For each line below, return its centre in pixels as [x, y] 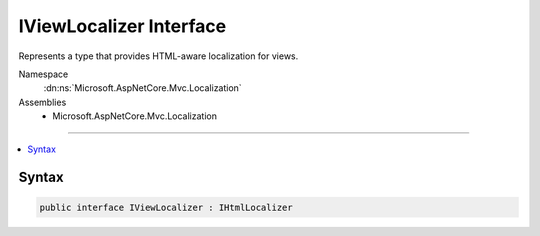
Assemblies [42, 102]
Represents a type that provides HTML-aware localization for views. [158, 56]
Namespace [43, 74]
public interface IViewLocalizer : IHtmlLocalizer [166, 207]
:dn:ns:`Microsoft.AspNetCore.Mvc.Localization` [142, 88]
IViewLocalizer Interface [122, 26]
